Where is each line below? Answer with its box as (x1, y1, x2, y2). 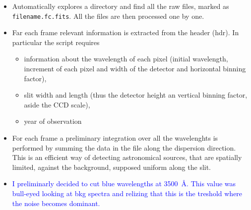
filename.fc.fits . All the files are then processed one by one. (12, 10, 204, 21)
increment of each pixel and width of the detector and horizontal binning (24, 63, 246, 74)
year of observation (24, 116, 82, 126)
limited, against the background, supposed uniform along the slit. (12, 161, 211, 172)
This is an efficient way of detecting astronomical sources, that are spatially (12, 152, 242, 162)
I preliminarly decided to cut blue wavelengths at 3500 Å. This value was (12, 178, 236, 189)
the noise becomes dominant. (12, 198, 100, 208)
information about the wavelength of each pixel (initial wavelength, (24, 53, 228, 64)
